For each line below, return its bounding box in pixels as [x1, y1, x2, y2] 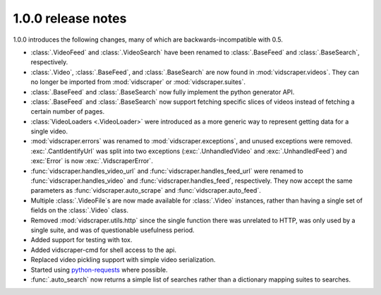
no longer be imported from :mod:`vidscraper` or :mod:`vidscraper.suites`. [30, 78, 246, 86]
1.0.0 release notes [13, 11, 127, 26]
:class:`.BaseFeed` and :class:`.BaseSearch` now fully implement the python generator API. [30, 88, 295, 96]
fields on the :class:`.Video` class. [30, 206, 128, 215]
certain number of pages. [30, 107, 105, 116]
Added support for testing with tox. [30, 236, 133, 244]
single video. [30, 127, 68, 136]
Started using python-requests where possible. [30, 265, 169, 274]
